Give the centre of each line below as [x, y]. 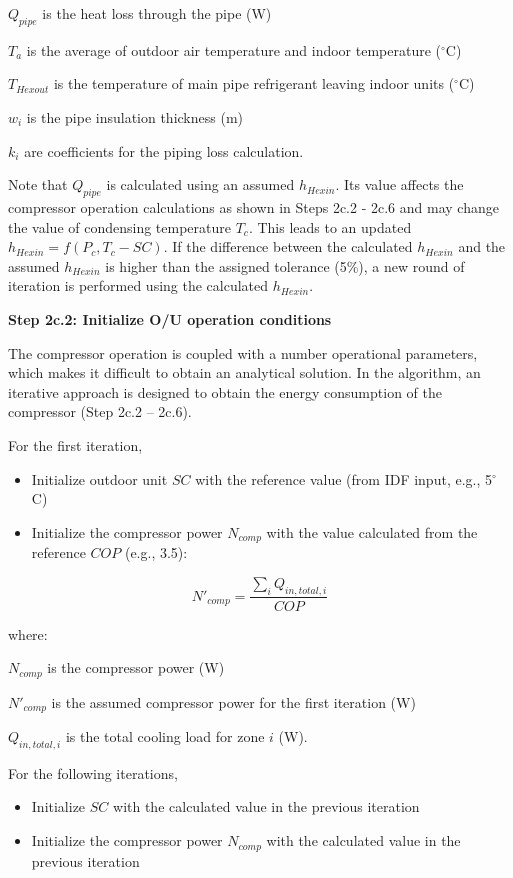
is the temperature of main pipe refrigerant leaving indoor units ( [254, 83]
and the [482, 246]
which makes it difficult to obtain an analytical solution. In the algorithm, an [244, 372]
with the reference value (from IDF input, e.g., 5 [343, 478]
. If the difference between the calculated [288, 246]
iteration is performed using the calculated [138, 285]
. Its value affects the [399, 184]
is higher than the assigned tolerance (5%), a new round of [285, 265]
